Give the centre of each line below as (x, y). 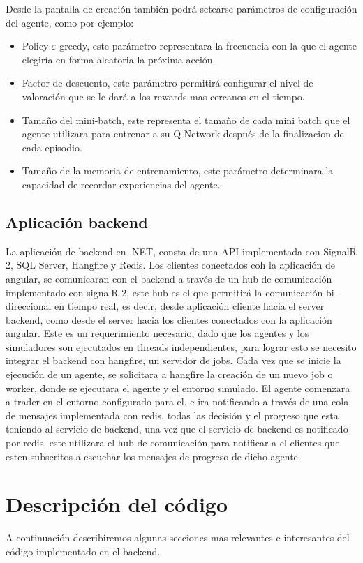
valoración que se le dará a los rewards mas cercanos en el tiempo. (163, 96)
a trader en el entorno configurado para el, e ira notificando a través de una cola (177, 401)
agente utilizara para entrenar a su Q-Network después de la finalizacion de (183, 134)
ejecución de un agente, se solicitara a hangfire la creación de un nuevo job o (169, 374)
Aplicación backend (77, 222)
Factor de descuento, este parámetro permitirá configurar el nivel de (168, 83)
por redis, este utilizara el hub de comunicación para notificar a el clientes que (173, 443)
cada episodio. (52, 147)
